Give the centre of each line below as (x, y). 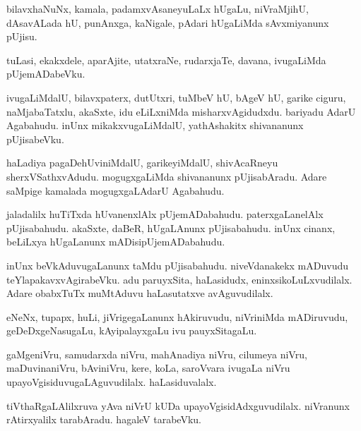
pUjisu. (22, 36)
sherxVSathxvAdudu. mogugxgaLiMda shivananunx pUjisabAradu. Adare (167, 176)
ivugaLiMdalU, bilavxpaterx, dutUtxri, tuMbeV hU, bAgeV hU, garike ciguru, (176, 97)
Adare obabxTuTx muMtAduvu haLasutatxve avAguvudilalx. (140, 293)
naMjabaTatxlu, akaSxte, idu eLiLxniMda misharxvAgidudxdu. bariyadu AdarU (181, 111)
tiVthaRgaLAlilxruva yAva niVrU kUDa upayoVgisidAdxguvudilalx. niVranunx (178, 405)
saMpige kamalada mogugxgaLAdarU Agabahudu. (116, 190)
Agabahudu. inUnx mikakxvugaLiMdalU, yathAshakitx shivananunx (155, 125)
